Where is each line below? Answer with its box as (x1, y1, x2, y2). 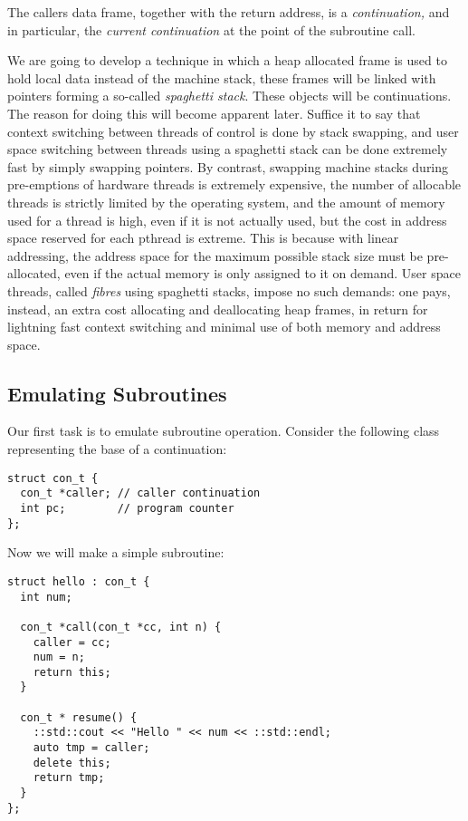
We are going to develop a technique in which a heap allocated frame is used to (7, 51, 447, 70)
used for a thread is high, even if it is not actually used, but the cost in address (7, 210, 447, 229)
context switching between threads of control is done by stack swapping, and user (7, 121, 459, 140)
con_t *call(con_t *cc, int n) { (20, 620, 222, 633)
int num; (20, 590, 72, 604)
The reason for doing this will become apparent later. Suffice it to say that (7, 103, 421, 122)
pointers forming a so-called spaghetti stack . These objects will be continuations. (7, 86, 452, 105)
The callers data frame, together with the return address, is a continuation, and (7, 3, 450, 21)
